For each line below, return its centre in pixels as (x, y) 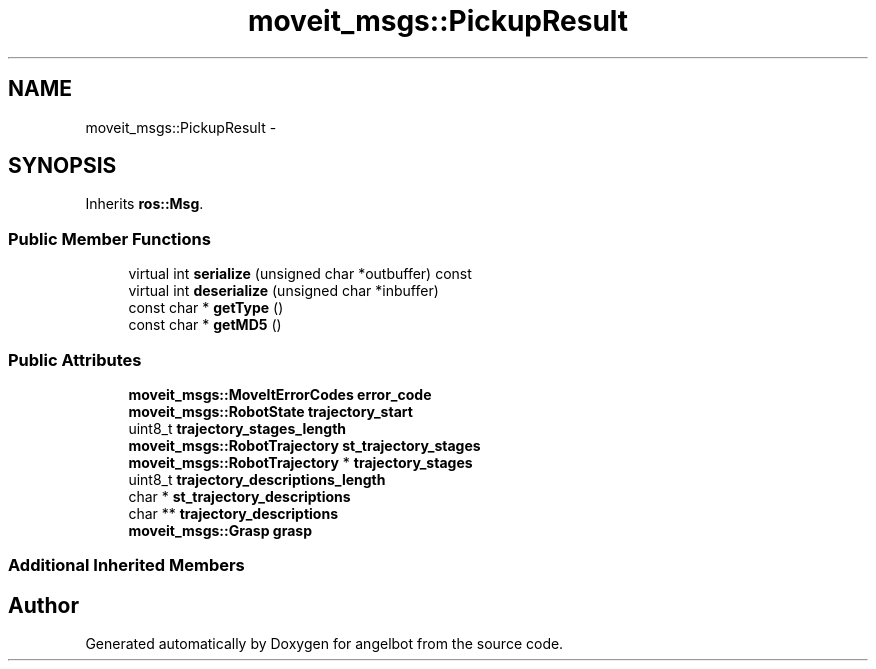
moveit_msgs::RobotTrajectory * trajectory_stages (300, 462)
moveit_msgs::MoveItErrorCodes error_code (280, 394)
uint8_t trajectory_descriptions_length (257, 479)
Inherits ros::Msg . (144, 204)
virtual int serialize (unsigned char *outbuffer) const (300, 274)
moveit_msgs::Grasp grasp (220, 530)
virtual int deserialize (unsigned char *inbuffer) (283, 291)
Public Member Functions (109, 238)
